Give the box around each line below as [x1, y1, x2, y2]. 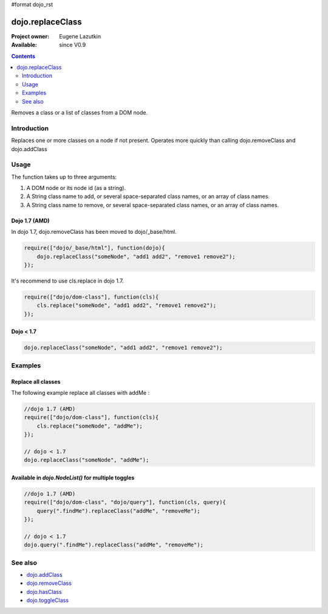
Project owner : [11, 32, 50, 40]
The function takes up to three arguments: [11, 173, 117, 180]
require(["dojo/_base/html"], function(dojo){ [24, 244, 165, 252]
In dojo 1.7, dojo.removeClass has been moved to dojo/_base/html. [11, 228, 177, 236]
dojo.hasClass [26, 588, 62, 595]
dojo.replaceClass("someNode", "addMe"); [24, 457, 149, 464]
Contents [11, 52, 36, 60]
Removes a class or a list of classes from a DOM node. [11, 109, 148, 116]
